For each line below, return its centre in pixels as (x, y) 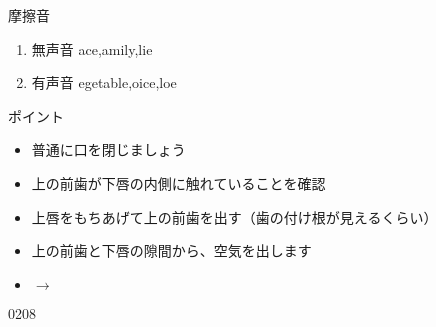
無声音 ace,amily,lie (92, 48)
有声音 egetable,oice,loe (104, 82)
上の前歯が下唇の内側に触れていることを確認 (178, 182)
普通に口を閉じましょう (108, 149)
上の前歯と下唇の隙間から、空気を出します (171, 250)
